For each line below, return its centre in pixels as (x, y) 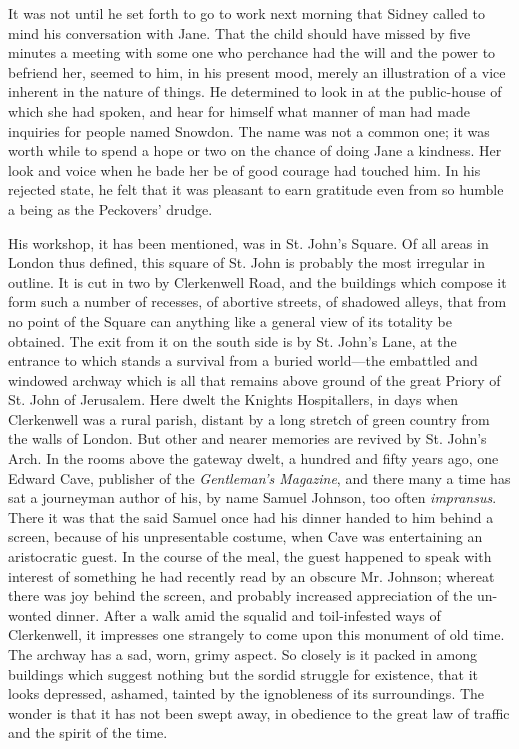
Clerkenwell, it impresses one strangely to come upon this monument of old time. (256, 634)
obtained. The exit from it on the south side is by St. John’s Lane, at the (232, 340)
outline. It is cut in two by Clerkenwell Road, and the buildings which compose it (257, 281)
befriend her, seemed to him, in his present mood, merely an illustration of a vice (257, 71)
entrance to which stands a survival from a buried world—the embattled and (243, 360)
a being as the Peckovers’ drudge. (110, 208)
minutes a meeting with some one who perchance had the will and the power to (252, 52)
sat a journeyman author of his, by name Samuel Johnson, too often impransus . (252, 497)
